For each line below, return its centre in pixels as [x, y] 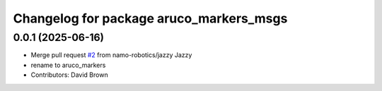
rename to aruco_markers [68, 65]
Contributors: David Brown [70, 75]
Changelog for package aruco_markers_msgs [150, 18]
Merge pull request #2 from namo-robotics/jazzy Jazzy [111, 55]
